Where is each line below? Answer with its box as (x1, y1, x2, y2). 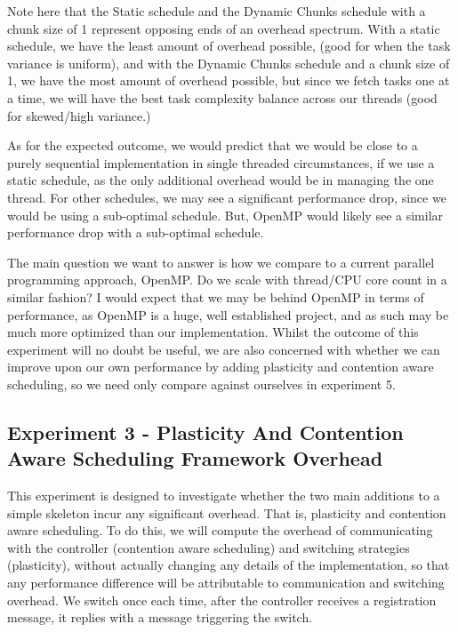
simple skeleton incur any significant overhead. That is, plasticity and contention (7, 503, 446, 522)
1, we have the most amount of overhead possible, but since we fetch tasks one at (7, 71, 450, 90)
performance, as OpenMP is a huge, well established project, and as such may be (7, 305, 449, 324)
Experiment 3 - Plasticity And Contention (7, 418, 404, 445)
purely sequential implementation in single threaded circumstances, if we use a (7, 153, 435, 172)
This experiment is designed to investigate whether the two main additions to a (7, 486, 440, 505)
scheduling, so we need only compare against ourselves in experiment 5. (7, 374, 396, 393)
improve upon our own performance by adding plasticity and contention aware (7, 357, 434, 376)
